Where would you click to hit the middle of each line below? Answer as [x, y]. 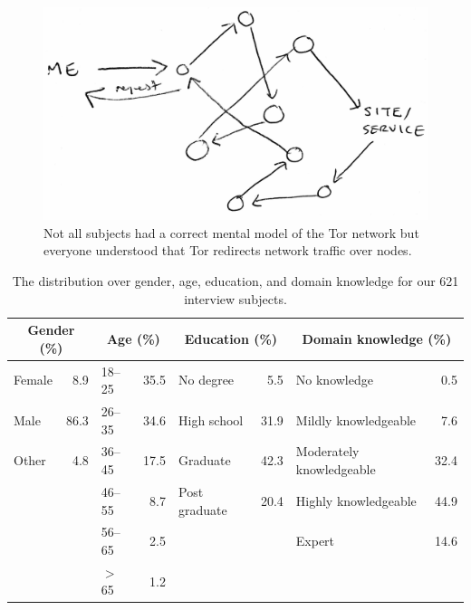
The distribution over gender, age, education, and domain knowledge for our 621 [235, 280]
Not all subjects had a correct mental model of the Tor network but [231, 232]
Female [33, 380]
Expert [315, 541]
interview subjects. [235, 298]
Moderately [327, 451]
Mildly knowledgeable [356, 419]
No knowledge [334, 380]
